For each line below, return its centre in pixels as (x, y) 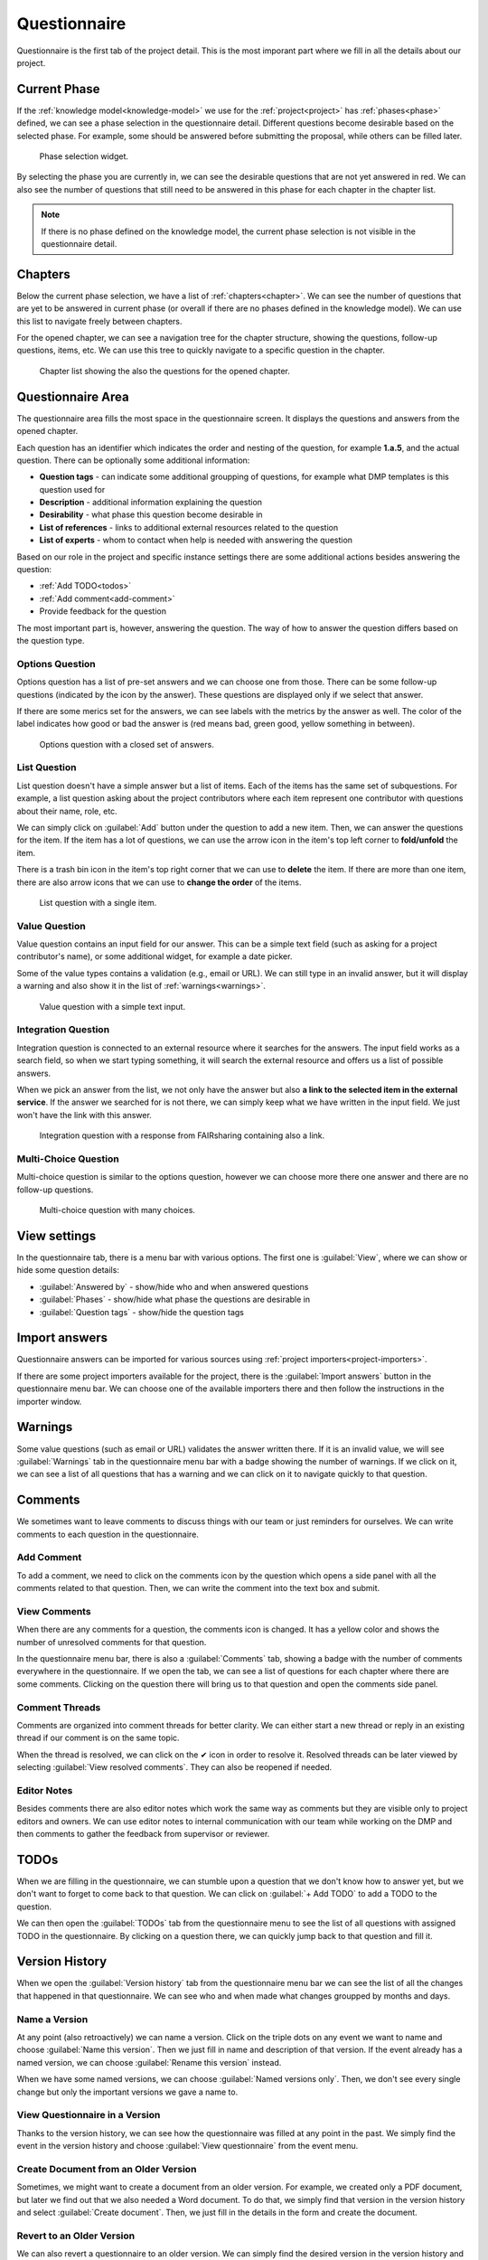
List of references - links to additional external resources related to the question (189, 527)
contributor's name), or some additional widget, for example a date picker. (155, 956)
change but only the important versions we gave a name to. (127, 2092)
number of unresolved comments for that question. (112, 1642)
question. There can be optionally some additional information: (133, 460)
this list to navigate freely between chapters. (99, 321)
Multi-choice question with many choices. (117, 1210)
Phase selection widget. (84, 156)
